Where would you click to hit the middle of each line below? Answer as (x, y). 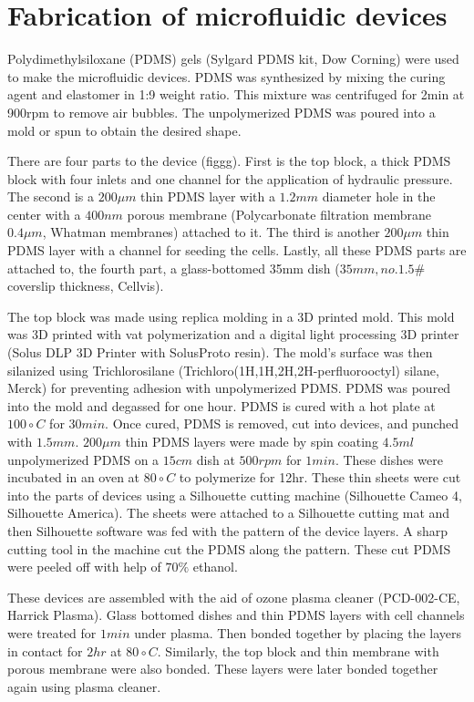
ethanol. (215, 567)
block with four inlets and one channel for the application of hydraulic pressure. (230, 178)
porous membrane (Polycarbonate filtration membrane (279, 214)
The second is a (51, 196)
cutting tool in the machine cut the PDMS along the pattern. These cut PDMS (229, 548)
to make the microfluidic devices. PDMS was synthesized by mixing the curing (227, 76)
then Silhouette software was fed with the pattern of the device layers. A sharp (228, 530)
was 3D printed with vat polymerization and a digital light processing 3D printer (233, 334)
